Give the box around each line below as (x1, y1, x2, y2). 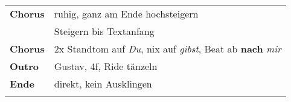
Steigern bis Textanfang (54, 24, 155, 38)
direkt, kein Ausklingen (54, 77, 152, 91)
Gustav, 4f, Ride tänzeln (54, 59, 158, 73)
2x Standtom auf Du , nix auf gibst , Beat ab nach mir (54, 42, 281, 56)
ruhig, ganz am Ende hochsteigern (54, 7, 199, 21)
